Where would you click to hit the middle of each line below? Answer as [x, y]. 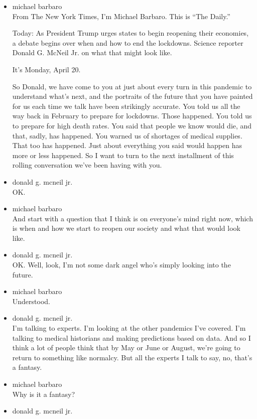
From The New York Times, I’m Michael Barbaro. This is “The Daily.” [121, 16]
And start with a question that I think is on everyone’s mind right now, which [133, 218]
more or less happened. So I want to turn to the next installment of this [123, 155]
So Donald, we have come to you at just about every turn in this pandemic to [132, 86]
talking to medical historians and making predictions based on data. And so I [132, 337]
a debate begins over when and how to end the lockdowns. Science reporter [128, 42]
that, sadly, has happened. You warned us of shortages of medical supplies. [127, 135]
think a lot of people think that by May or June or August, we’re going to [126, 347]
